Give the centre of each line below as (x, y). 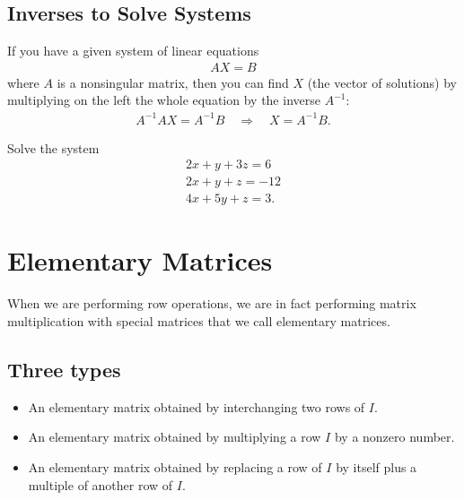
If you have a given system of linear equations (133, 51)
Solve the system (53, 147)
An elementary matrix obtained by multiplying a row (175, 437)
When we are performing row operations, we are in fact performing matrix (212, 303)
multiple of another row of (101, 484)
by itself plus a (376, 466)
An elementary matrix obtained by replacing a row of (175, 466)
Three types (64, 369)
